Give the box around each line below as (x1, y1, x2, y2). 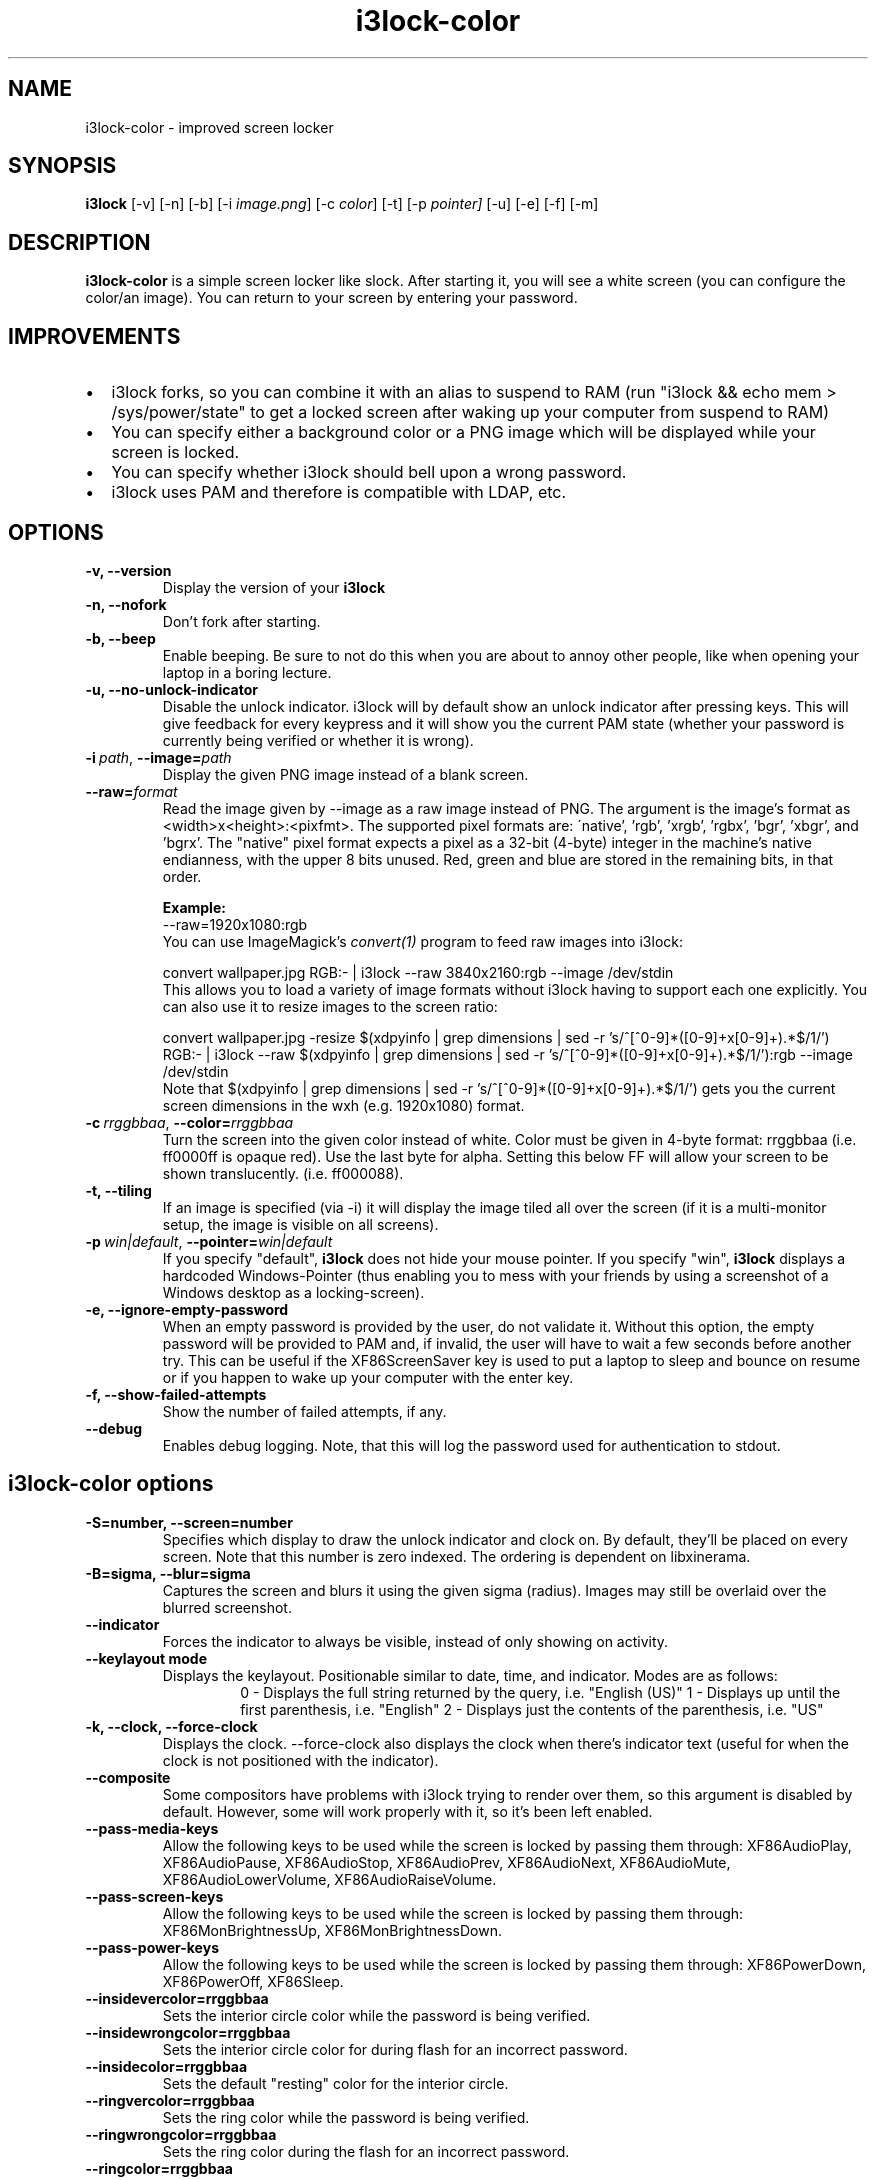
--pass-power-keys (85, 1938, 219, 1956)
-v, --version (85, 561, 172, 579)
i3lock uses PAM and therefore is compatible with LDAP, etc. (111, 482, 567, 503)
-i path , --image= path (85, 748, 232, 766)
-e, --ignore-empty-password (85, 1300, 289, 1318)
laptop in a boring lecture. (162, 663, 332, 681)
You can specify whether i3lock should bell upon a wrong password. (111, 462, 627, 483)
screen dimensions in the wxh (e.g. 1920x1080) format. (162, 1096, 525, 1114)
